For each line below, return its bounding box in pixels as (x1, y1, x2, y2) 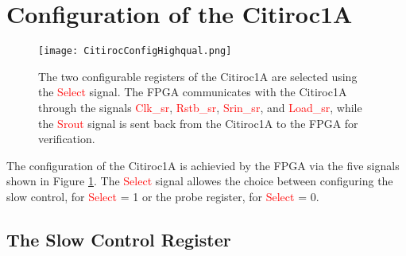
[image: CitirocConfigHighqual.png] (38, 45, 232, 57)
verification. (38, 130, 95, 147)
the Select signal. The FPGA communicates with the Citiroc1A (38, 83, 347, 100)
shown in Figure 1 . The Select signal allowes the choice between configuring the (6, 173, 393, 189)
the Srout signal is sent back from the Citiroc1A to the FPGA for (38, 114, 358, 131)
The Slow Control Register (6, 227, 231, 251)
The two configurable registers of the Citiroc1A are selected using (38, 68, 358, 84)
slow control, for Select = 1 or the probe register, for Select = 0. (6, 188, 319, 204)
